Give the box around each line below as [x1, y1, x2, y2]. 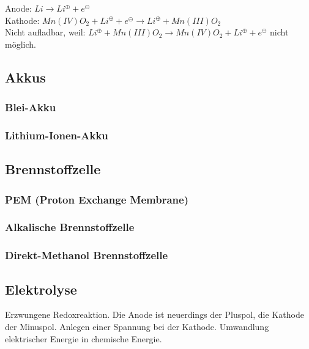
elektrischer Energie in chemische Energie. [5, 332, 162, 345]
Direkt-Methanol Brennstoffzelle [5, 248, 168, 263]
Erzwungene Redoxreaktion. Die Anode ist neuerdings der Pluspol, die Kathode [5, 308, 304, 321]
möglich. [5, 37, 36, 50]
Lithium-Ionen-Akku [5, 127, 108, 142]
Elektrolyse [5, 279, 77, 298]
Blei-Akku [5, 100, 56, 115]
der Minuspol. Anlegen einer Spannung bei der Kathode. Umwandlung [5, 320, 269, 332]
